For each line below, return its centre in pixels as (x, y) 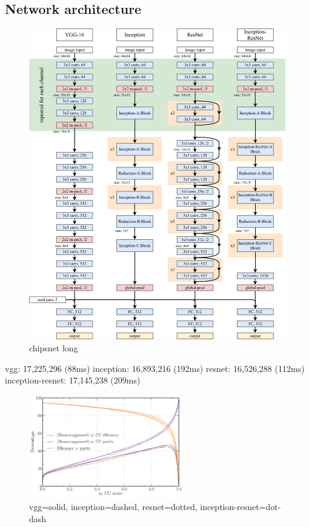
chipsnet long (54, 348)
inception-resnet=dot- (241, 507)
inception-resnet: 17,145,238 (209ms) (73, 380)
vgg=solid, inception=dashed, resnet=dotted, (113, 507)
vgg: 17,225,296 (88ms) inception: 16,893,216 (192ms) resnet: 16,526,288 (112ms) (155, 368)
